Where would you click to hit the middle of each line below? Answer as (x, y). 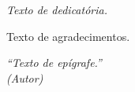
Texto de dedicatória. (57, 9)
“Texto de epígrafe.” (54, 63)
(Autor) (25, 77)
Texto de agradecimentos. (68, 36)
